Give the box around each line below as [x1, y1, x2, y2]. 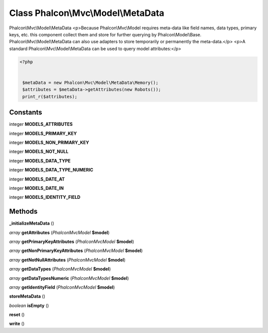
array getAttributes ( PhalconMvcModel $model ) [9, 229, 110, 236]
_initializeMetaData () [9, 220, 55, 226]
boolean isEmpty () [9, 302, 49, 308]
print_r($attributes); [22, 93, 78, 99]
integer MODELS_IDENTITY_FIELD [9, 194, 80, 200]
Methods [9, 207, 38, 216]
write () [9, 321, 25, 327]
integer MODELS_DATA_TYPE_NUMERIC [9, 167, 94, 173]
